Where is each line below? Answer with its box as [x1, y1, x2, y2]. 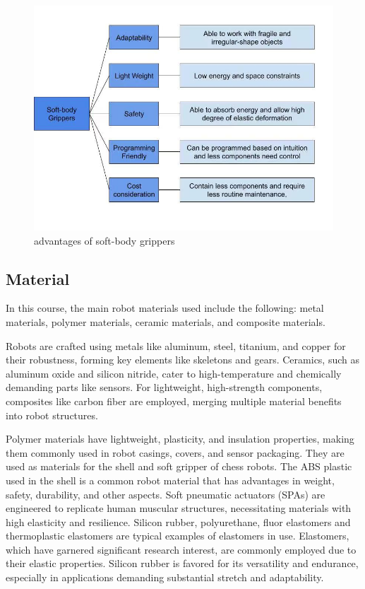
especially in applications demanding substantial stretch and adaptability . [6, 570, 324, 585]
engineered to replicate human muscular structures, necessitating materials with [6, 501, 352, 515]
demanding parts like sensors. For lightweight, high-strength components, [6, 380, 323, 395]
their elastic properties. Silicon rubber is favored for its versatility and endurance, [6, 556, 359, 571]
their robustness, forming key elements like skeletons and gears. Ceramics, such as [6, 352, 360, 367]
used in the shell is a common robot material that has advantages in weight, [6, 472, 335, 487]
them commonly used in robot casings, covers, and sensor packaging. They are [6, 445, 345, 460]
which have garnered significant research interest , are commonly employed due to [6, 542, 357, 556]
